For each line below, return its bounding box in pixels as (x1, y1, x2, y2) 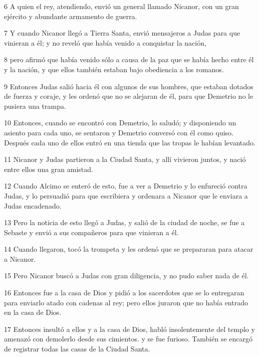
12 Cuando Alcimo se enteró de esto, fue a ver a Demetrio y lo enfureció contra (4, 181, 247, 191)
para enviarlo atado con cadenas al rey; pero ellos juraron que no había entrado (4, 297, 248, 307)
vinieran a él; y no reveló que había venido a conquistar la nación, (4, 37, 206, 48)
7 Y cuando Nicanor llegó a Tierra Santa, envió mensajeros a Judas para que (4, 28, 240, 38)
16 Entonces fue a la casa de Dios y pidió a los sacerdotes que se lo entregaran (4, 287, 244, 298)
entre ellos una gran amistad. (4, 163, 93, 174)
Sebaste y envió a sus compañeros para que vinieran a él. (4, 227, 179, 237)
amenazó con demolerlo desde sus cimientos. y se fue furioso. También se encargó (4, 333, 253, 344)
